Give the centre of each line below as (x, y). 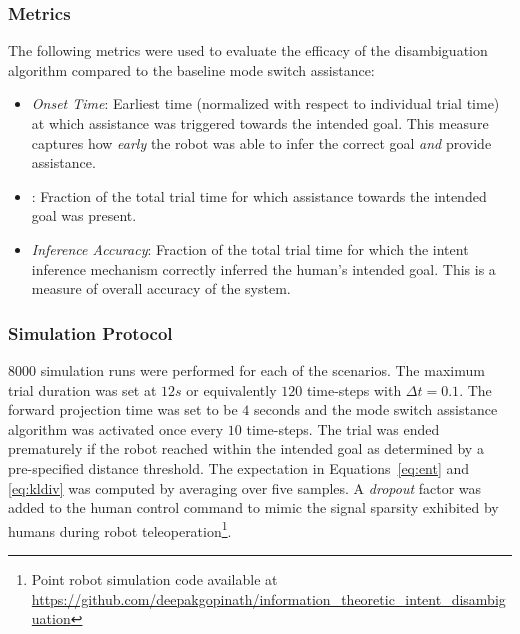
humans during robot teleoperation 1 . (120, 529)
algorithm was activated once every (116, 428)
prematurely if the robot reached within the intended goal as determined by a (246, 448)
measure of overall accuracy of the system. (161, 288)
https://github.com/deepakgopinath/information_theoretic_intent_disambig (268, 598)
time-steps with (354, 389)
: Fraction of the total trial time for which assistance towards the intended (259, 195)
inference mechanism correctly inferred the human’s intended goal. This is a (263, 268)
